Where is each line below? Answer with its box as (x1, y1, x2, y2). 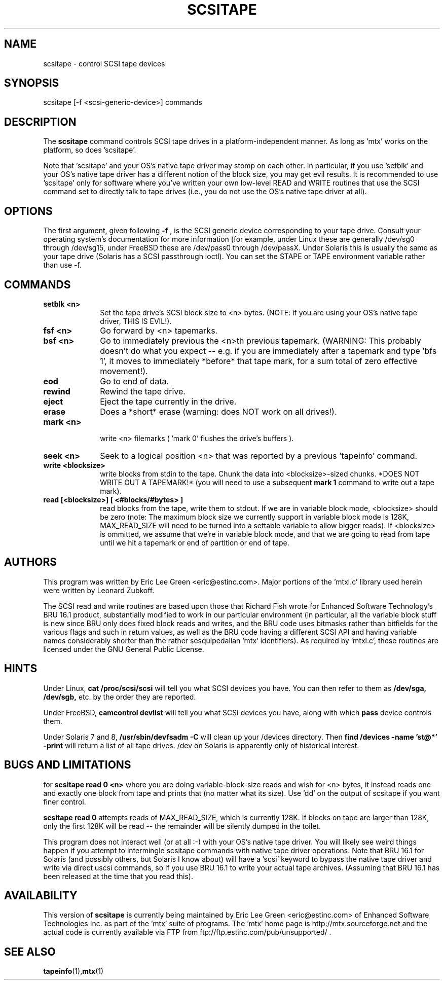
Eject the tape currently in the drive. (100, 396, 237, 407)
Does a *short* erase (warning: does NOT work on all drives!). (100, 406, 337, 417)
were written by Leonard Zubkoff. (43, 586, 155, 595)
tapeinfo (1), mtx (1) (43, 967, 104, 976)
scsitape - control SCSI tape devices (43, 59, 165, 68)
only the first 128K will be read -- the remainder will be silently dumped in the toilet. (43, 821, 321, 830)
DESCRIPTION (4, 115, 77, 128)
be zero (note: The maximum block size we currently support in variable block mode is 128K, (100, 512, 409, 521)
